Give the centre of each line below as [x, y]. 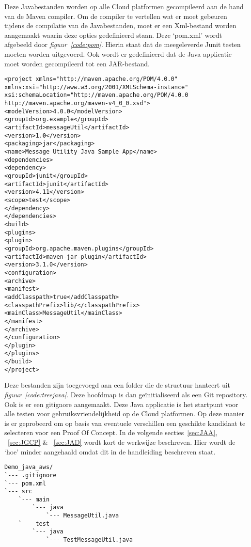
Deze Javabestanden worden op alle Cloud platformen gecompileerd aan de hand [124, 6]
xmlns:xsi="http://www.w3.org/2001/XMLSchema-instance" [96, 87]
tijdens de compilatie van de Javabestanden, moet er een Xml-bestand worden [120, 25]
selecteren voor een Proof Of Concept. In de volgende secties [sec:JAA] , [111, 432]
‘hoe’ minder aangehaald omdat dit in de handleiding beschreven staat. [110, 451]
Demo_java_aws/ [29, 467]
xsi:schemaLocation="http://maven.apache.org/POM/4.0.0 [96, 95]
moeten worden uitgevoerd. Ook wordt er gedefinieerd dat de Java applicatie [118, 54]
